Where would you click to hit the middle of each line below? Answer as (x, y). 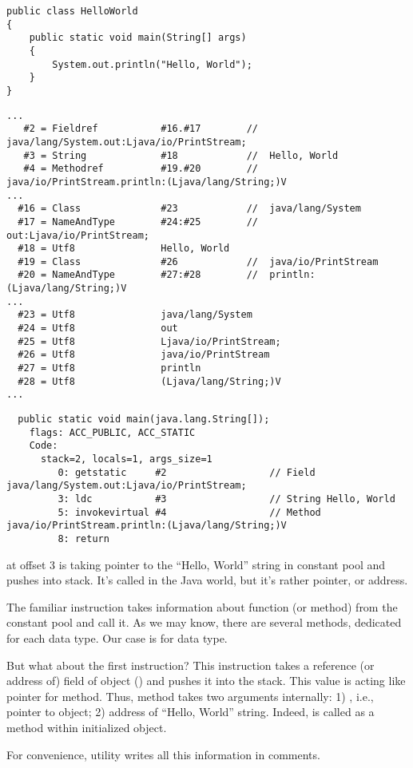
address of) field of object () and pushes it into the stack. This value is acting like (206, 681)
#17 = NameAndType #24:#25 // (138, 222)
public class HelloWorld (72, 11)
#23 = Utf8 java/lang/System (135, 315)
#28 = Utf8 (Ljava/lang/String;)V (149, 381)
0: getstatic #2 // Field (187, 472)
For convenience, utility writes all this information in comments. (163, 754)
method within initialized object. (87, 727)
